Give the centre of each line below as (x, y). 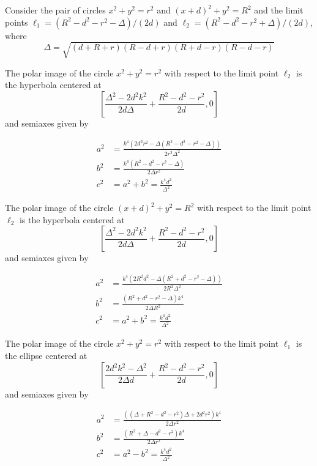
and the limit (279, 10)
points (17, 22)
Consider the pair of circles (55, 10)
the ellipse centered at (46, 355)
